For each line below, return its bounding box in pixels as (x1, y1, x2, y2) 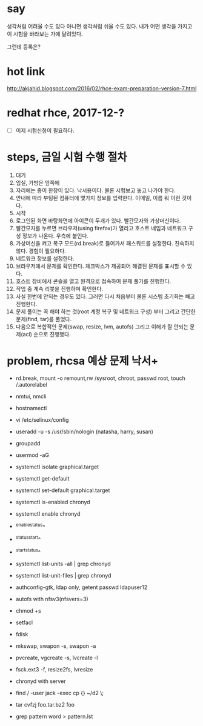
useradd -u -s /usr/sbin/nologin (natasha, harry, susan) (15, 428, 154, 435)
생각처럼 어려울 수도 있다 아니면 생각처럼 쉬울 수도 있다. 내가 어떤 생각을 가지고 (7, 22, 193, 30)
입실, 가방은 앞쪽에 (15, 179, 60, 186)
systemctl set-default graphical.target (15, 487, 110, 494)
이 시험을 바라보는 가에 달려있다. (7, 30, 84, 38)
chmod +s (15, 607, 41, 614)
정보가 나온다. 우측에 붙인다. (22, 232, 89, 239)
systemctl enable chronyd (15, 510, 81, 517)
